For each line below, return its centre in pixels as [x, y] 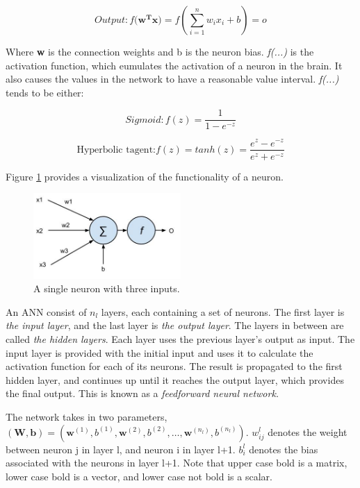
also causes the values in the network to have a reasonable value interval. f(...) [172, 79]
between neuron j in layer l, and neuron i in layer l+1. [121, 449]
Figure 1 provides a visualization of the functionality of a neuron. [145, 176]
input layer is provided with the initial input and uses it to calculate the [159, 352]
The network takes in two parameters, [87, 416]
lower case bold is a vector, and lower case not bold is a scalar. [139, 476]
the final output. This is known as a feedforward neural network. [142, 393]
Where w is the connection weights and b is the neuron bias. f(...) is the [160, 51]
